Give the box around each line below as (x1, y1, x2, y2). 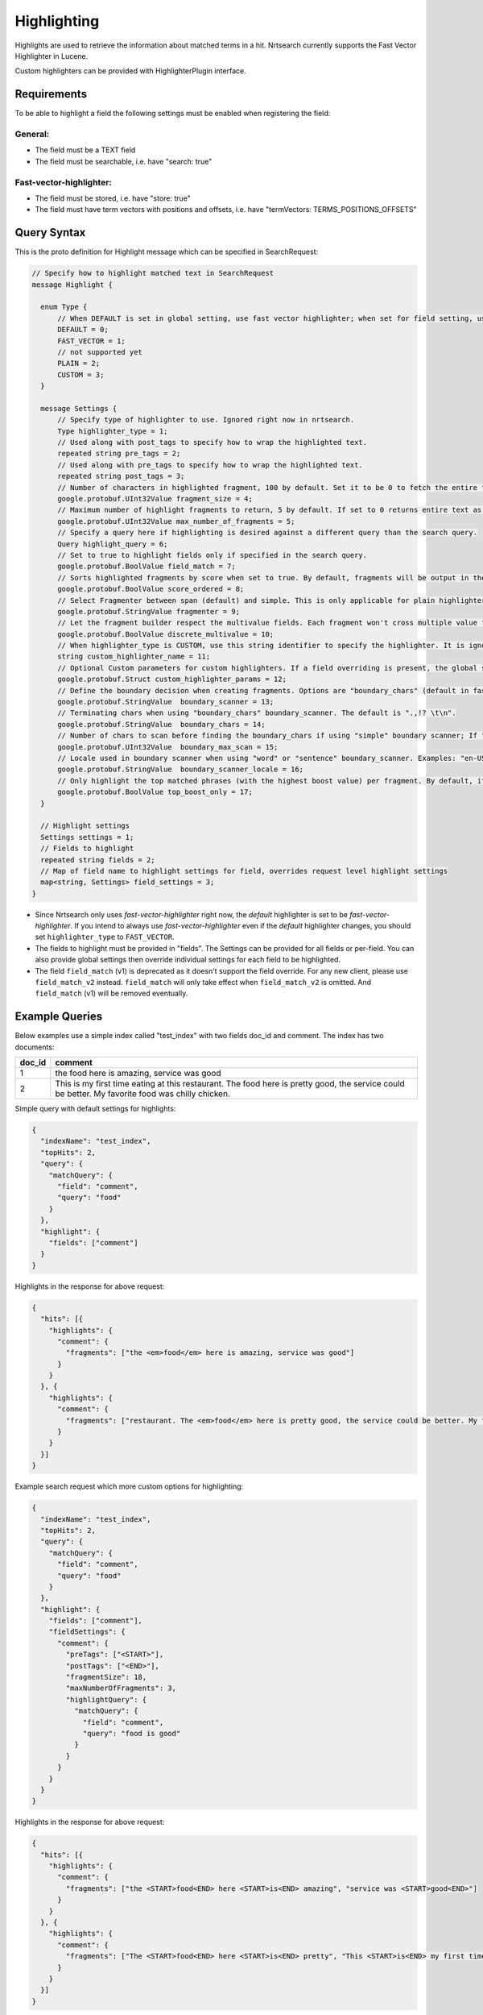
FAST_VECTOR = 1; (57, 336, 126, 346)
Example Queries (14, 1010, 103, 1024)
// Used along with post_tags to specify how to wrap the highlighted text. (57, 438, 368, 447)
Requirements (14, 87, 88, 101)
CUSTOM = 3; (57, 370, 105, 379)
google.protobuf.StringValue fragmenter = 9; (57, 607, 241, 616)
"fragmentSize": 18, (65, 1672, 147, 1682)
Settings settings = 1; (40, 833, 134, 841)
